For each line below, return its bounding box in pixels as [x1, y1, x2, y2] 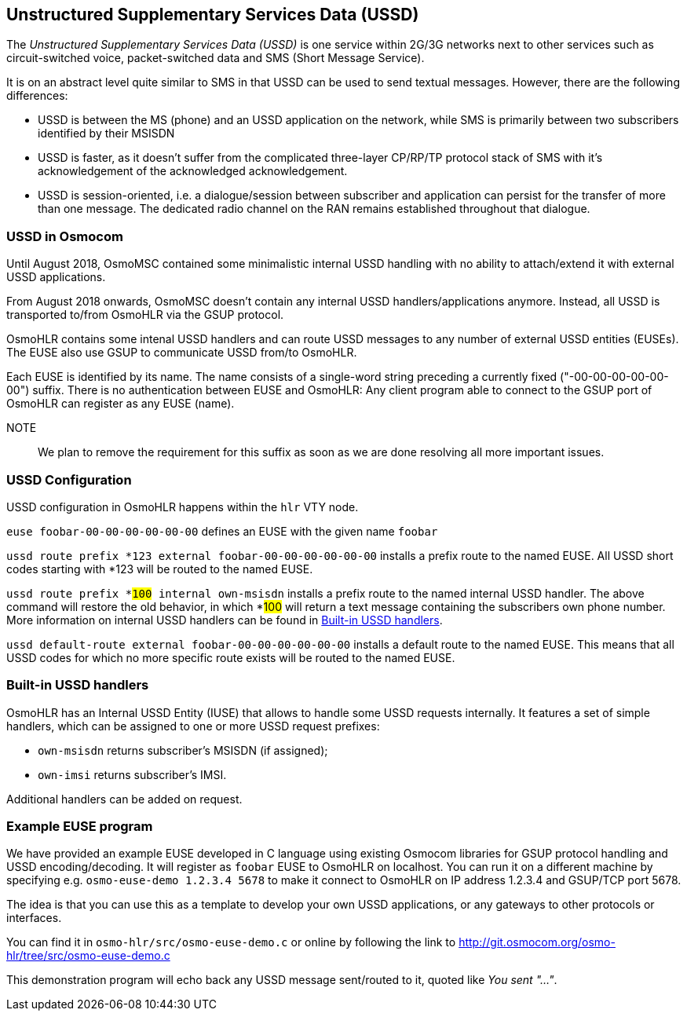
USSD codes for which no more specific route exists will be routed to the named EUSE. [6, 650, 455, 664]
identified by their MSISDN [38, 126, 175, 141]
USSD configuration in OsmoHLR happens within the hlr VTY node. [6, 499, 359, 514]
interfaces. [6, 911, 62, 925]
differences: [6, 89, 68, 103]
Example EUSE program [6, 818, 153, 835]
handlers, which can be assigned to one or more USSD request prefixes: [6, 719, 380, 733]
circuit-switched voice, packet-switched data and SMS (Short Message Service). [6, 51, 425, 65]
